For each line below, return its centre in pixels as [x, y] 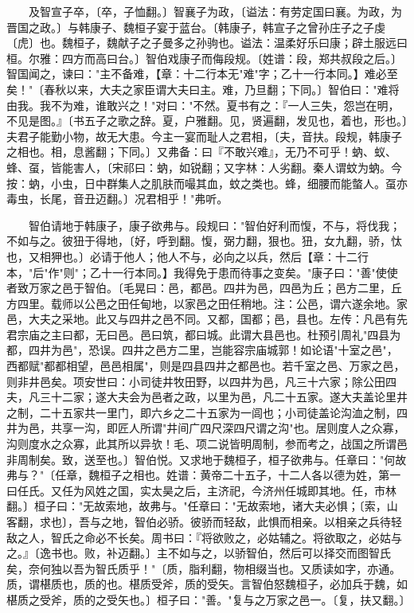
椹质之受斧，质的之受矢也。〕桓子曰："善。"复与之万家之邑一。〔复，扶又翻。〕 [209, 599]
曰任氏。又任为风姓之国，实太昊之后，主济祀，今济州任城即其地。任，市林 [201, 490]
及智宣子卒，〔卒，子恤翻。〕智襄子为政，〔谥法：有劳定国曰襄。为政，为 [215, 11]
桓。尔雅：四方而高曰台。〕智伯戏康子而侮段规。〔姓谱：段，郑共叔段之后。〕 [204, 58]
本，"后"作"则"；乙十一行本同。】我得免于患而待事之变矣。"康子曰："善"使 [197, 272]
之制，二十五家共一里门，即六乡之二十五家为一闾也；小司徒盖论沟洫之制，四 [207, 412]
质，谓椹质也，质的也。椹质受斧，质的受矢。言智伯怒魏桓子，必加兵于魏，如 [207, 584]
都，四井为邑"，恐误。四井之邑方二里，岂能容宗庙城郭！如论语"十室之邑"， [202, 350]
